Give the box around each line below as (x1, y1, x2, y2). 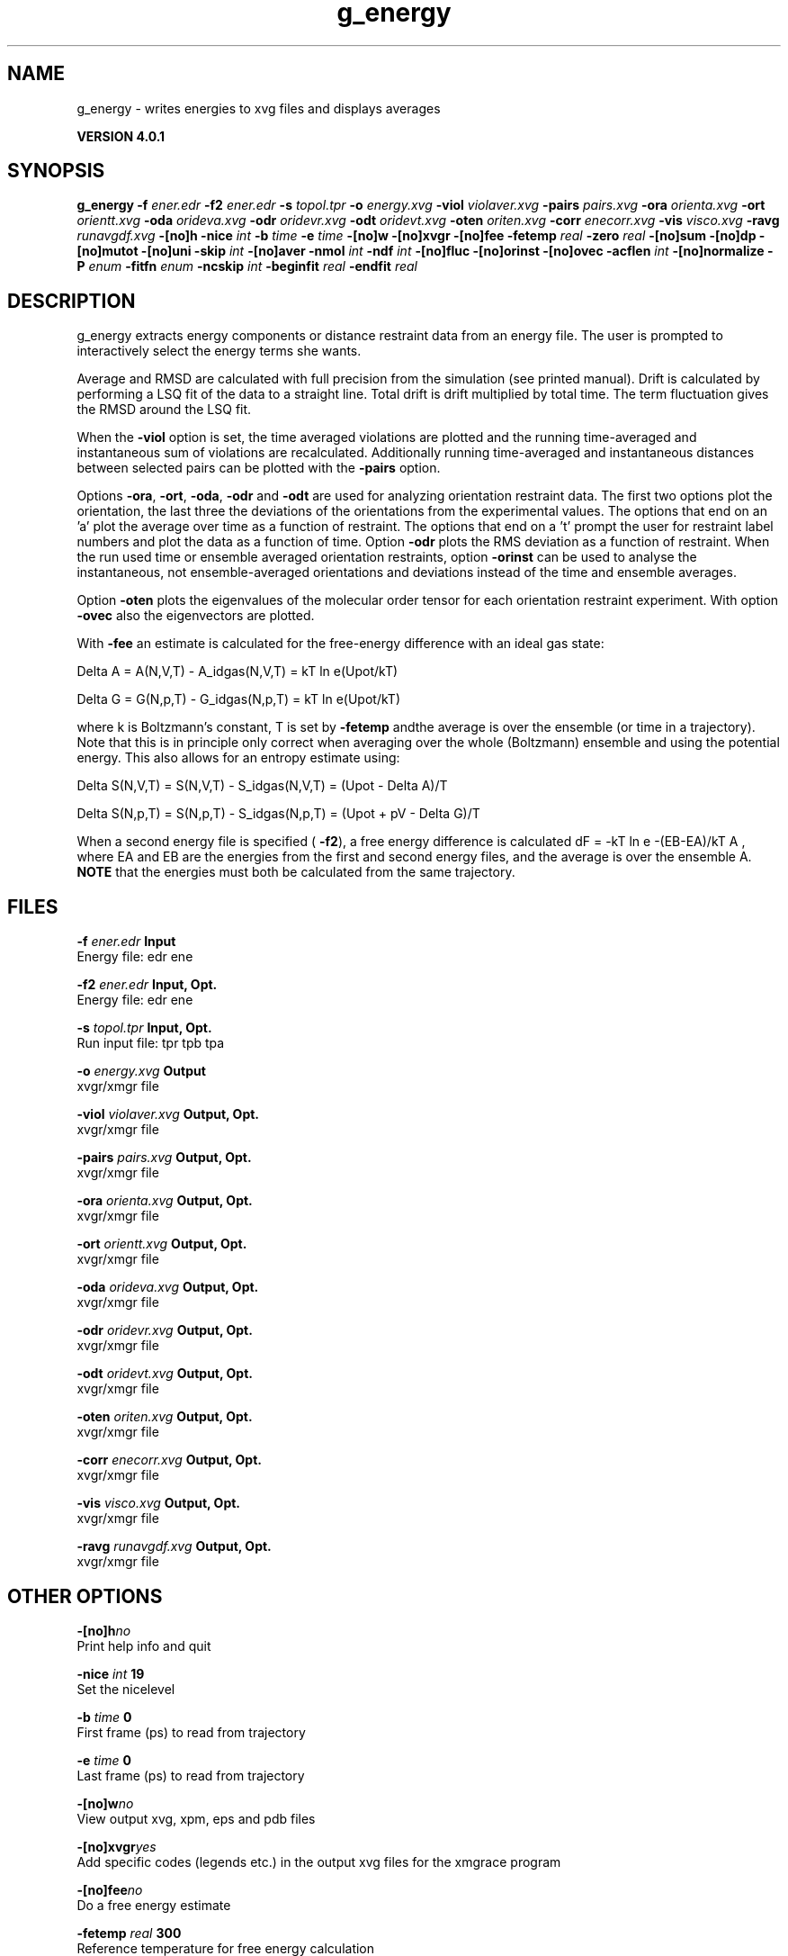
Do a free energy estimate (76, 1897, 231, 1913)
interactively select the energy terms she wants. (76, 343, 362, 359)
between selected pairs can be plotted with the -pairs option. (76, 460, 441, 476)
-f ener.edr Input (76, 933, 176, 950)
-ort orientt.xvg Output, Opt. (76, 1236, 247, 1252)
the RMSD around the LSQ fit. (76, 401, 252, 418)
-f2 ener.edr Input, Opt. (76, 977, 218, 993)
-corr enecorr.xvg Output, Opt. (76, 1452, 262, 1468)
